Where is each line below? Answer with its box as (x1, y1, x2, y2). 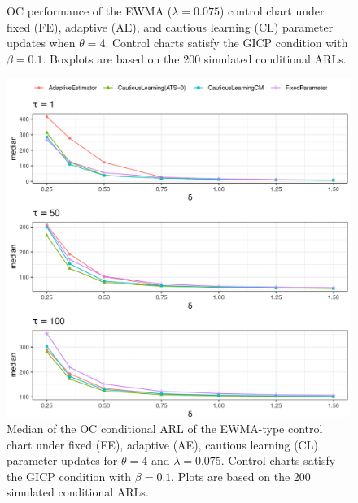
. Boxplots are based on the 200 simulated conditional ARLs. (42, 50, 347, 67)
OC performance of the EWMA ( (7, 2, 172, 19)
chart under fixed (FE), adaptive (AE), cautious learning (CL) (7, 436, 318, 453)
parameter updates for (7, 452, 118, 469)
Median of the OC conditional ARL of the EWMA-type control (7, 419, 323, 436)
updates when (7, 34, 76, 51)
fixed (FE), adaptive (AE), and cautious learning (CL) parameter (7, 18, 334, 35)
